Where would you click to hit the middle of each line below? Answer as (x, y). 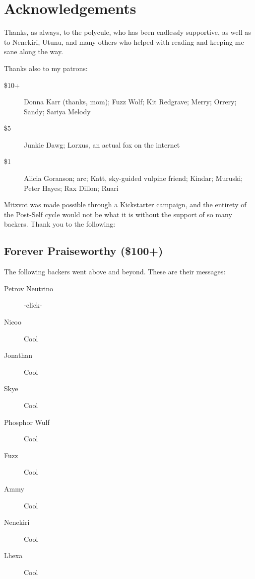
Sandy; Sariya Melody (57, 111)
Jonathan (18, 355)
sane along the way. (34, 51)
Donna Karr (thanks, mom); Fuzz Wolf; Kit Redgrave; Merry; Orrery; (130, 102)
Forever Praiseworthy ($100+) (84, 251)
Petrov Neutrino (29, 288)
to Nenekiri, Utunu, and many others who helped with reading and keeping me (124, 41)
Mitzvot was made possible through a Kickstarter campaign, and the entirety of (125, 205)
